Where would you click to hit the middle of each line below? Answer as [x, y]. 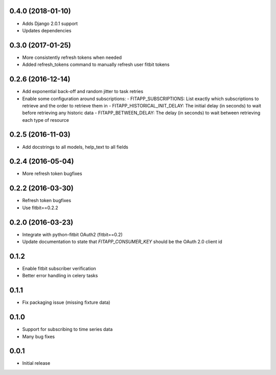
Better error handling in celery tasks [60, 276]
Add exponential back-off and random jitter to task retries [83, 92]
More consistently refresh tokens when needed [72, 57]
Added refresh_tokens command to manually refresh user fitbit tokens [96, 64]
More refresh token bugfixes [52, 173]
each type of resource [45, 120]
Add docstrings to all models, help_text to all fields [75, 147]
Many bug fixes [39, 336]
